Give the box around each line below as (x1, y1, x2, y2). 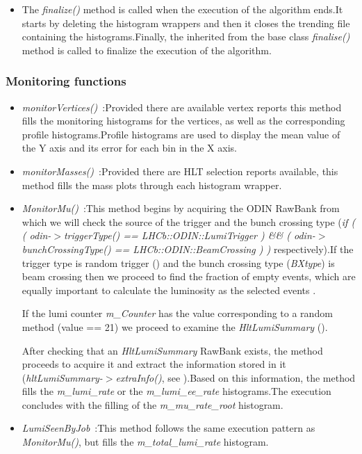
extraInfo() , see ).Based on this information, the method (115, 370, 356, 384)
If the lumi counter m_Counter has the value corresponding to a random (22, 306, 333, 321)
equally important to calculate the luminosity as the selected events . (22, 282, 316, 297)
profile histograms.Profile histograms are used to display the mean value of (22, 127, 340, 141)
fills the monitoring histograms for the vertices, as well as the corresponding (22, 113, 345, 128)
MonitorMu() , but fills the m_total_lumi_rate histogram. (22, 435, 269, 449)
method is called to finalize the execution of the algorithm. (22, 42, 272, 57)
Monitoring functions (6, 72, 126, 90)
